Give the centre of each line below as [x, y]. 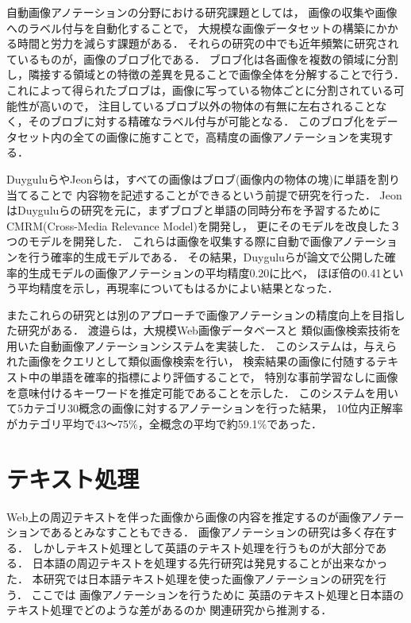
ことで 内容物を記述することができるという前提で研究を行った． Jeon [221, 194]
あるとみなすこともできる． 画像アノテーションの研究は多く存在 [218, 532]
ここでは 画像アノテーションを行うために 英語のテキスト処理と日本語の [217, 594]
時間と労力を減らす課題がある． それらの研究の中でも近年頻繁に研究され [208, 43]
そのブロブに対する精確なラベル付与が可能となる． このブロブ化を [202, 121]
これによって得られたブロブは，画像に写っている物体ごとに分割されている [200, 89]
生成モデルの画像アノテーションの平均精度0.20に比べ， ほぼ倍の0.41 [205, 272]
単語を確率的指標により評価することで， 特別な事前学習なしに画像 [224, 377]
